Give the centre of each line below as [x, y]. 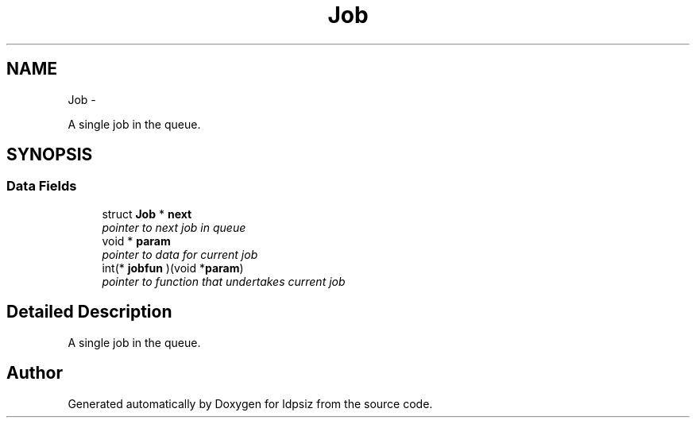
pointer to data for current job [180, 254]
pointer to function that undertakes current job [224, 281]
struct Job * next [147, 214]
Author [35, 373]
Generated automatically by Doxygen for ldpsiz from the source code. [250, 403]
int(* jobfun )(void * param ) [173, 268]
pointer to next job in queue [174, 227]
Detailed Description [89, 312]
